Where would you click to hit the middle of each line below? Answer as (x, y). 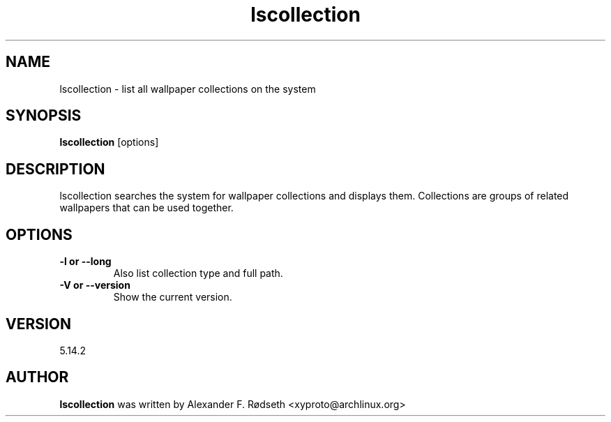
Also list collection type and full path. (198, 273)
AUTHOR (37, 377)
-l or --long (85, 262)
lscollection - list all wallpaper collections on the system (188, 89)
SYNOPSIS (44, 116)
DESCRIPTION (55, 169)
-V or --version (95, 285)
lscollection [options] (109, 142)
